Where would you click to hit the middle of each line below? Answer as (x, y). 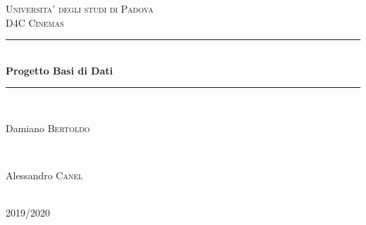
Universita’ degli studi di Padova (80, 8)
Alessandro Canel (44, 175)
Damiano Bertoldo (48, 128)
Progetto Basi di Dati (59, 70)
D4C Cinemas (35, 22)
